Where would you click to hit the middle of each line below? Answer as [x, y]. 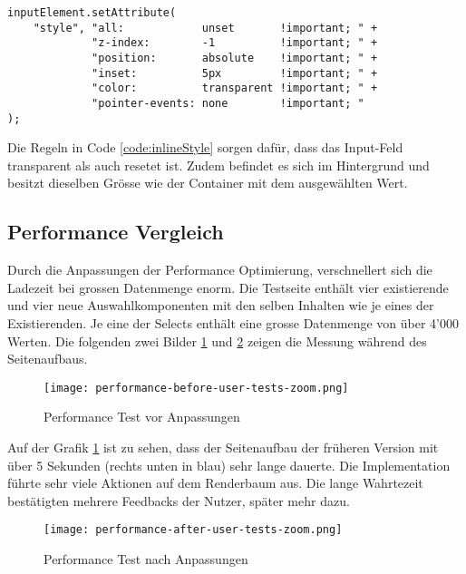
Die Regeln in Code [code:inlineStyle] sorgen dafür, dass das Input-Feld [205, 147]
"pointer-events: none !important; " [228, 103]
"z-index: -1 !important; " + [235, 43]
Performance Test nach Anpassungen [146, 559]
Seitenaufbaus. [48, 359]
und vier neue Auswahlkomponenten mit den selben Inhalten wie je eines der [221, 305]
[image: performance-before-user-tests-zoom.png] [196, 388]
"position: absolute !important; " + [235, 58]
